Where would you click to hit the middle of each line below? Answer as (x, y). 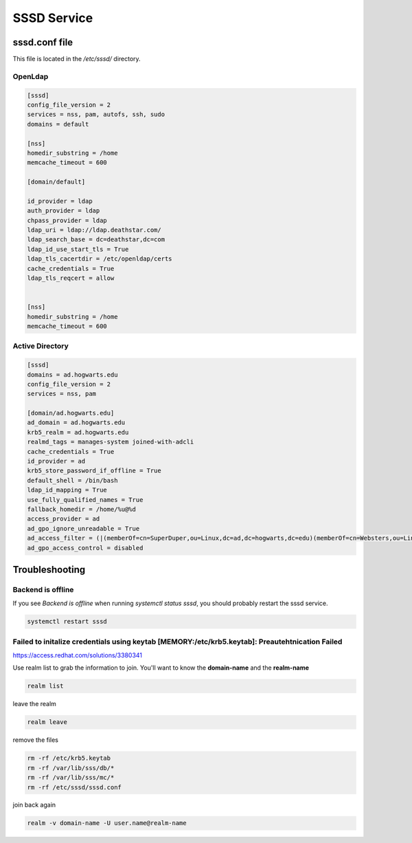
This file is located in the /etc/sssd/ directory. (77, 59)
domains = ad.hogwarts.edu (72, 374)
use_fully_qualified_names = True (85, 500)
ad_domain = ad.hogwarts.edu (76, 423)
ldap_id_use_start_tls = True (78, 249)
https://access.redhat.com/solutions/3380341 (78, 655)
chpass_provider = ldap (67, 220)
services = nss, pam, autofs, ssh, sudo (96, 114)
